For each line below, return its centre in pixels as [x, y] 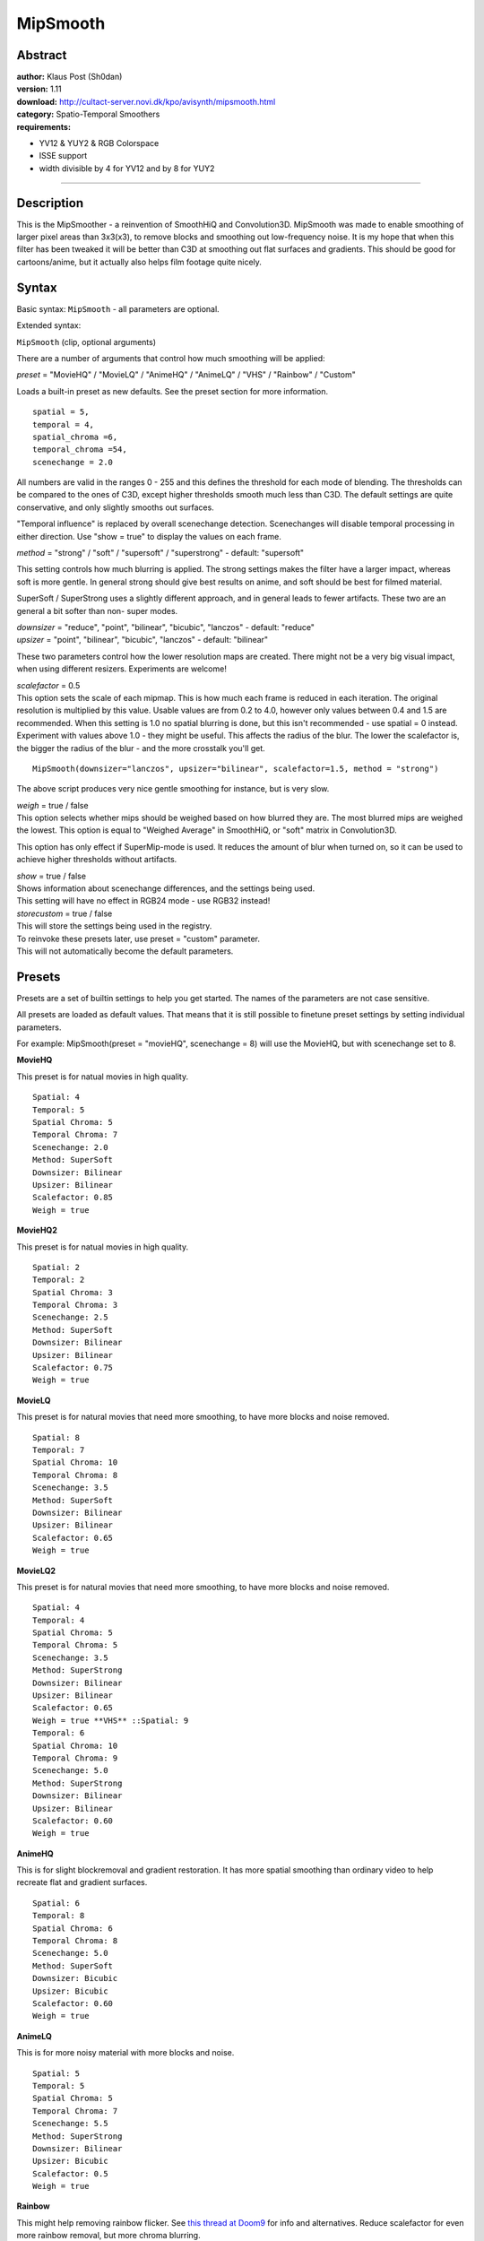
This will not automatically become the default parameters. [125, 951]
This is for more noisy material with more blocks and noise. [125, 2053]
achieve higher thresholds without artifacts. [97, 860]
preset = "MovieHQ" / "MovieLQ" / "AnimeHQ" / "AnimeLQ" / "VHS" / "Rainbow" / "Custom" [186, 375]
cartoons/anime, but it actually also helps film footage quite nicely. [139, 262]
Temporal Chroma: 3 [75, 1305]
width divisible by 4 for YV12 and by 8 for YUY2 [127, 168]
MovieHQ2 [37, 1230]
